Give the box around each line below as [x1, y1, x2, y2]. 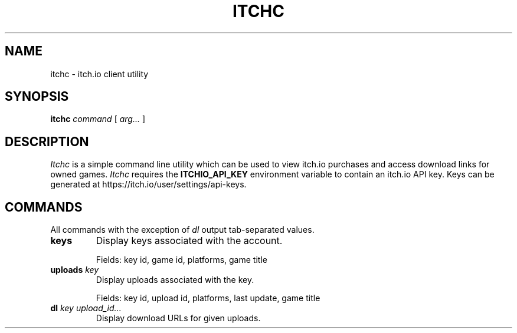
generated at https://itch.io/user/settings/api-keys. [50, 179, 247, 190]
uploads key [50, 265, 99, 275]
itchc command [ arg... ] [50, 114, 146, 124]
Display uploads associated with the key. [96, 275, 254, 285]
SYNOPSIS [5, 89, 69, 104]
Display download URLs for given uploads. [96, 313, 261, 324]
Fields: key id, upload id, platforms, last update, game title [96, 293, 320, 304]
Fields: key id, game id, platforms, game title [96, 255, 267, 265]
